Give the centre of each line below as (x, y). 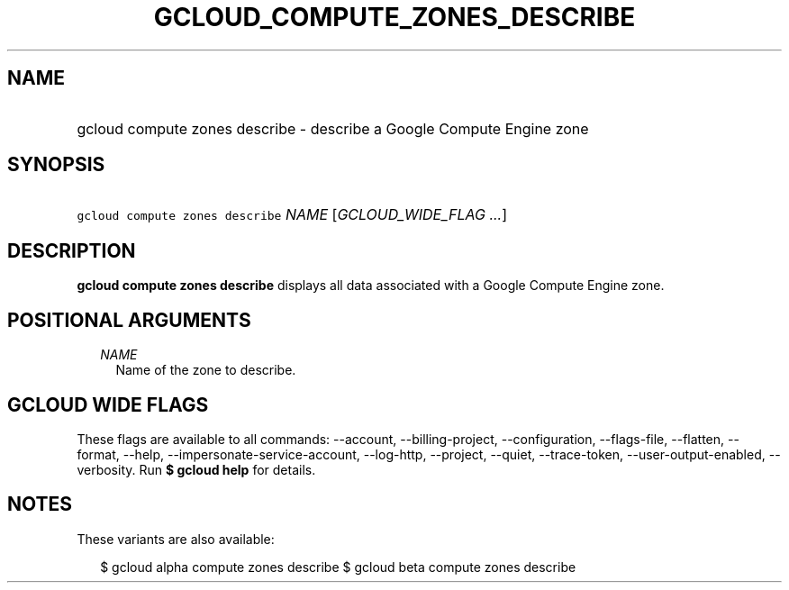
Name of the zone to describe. (206, 370)
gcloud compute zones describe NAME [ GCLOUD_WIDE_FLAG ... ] (292, 215)
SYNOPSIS (56, 165)
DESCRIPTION (72, 250)
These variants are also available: (176, 539)
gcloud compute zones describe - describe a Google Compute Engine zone (333, 128)
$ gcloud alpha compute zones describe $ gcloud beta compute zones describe (338, 567)
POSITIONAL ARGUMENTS (129, 320)
